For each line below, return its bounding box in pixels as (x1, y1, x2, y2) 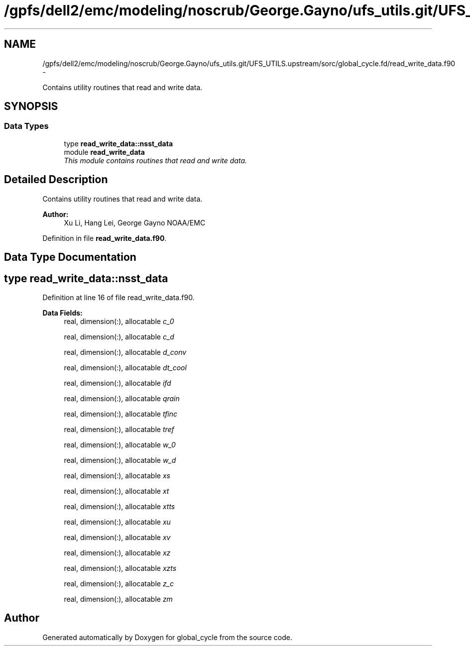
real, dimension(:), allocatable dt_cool (64, 363, 187, 372)
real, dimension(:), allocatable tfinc (64, 409, 178, 418)
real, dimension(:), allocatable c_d (64, 332, 174, 341)
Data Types (4, 121, 49, 131)
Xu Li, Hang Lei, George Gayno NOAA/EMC (64, 218, 206, 227)
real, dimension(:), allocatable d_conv (64, 347, 187, 356)
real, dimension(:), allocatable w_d (64, 455, 176, 464)
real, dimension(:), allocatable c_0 (64, 317, 174, 325)
